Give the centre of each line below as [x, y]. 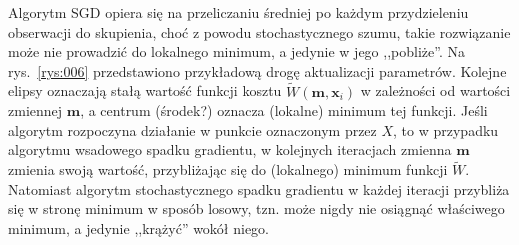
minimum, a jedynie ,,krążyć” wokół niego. [139, 227]
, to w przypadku [446, 129]
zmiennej [35, 110]
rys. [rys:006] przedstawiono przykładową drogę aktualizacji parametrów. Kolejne [257, 70]
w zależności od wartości [435, 90]
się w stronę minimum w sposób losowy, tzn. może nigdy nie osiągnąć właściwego [256, 208]
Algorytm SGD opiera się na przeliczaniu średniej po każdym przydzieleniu [238, 12]
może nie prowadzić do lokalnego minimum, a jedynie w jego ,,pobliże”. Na [236, 51]
